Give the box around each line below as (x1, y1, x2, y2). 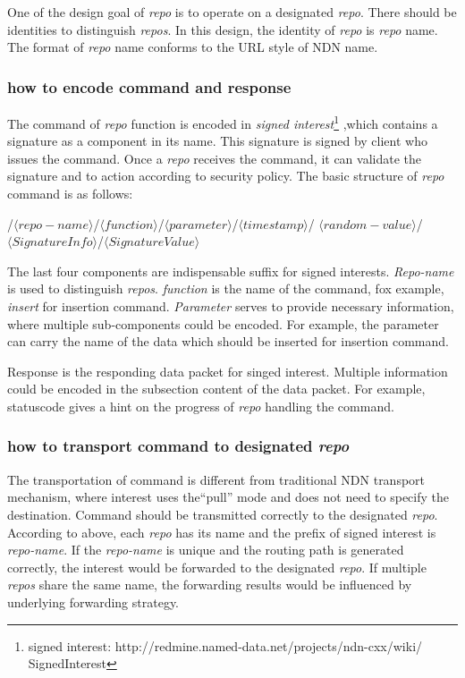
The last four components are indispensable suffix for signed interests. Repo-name (7, 261, 454, 280)
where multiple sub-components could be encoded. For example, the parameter (7, 314, 439, 333)
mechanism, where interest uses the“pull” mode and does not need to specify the (7, 487, 449, 506)
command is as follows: (7, 184, 133, 203)
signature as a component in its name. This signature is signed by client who (7, 131, 427, 150)
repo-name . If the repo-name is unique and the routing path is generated (7, 540, 404, 559)
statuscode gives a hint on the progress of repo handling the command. (7, 396, 394, 415)
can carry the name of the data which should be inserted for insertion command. (7, 332, 449, 351)
